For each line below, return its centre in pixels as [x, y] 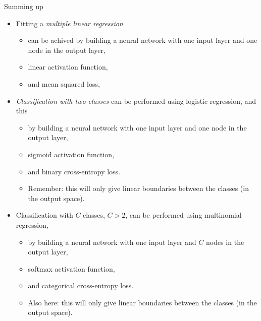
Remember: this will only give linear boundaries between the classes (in [138, 188]
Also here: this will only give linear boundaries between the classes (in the [142, 302]
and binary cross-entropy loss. [74, 171]
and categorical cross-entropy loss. [81, 285]
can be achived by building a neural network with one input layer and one [143, 40]
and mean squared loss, [64, 83]
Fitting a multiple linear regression [69, 23]
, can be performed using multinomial [184, 215]
